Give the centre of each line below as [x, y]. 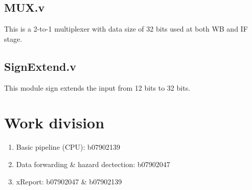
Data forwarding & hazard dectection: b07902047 [93, 164]
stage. [13, 38]
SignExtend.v [40, 66]
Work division [54, 123]
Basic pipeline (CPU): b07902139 [68, 147]
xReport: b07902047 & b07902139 [69, 181]
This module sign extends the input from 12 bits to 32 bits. [97, 87]
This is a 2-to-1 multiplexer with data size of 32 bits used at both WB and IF [126, 29]
